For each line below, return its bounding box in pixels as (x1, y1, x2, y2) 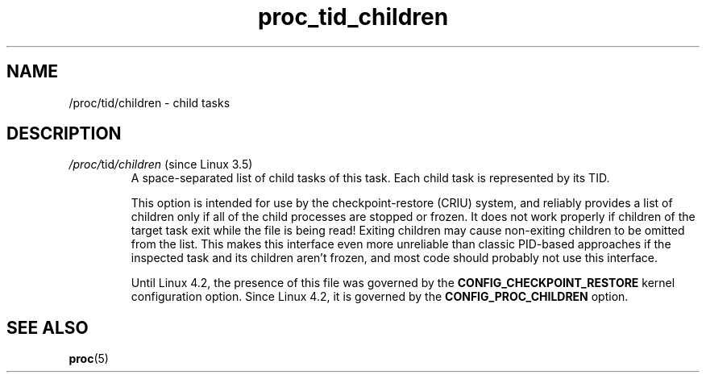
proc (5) (69, 352, 109, 366)
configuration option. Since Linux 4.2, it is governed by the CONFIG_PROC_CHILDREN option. (131, 289, 629, 304)
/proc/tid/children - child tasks (69, 95, 230, 110)
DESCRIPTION (6, 123, 122, 144)
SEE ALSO (6, 317, 89, 338)
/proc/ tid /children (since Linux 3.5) (69, 157, 253, 172)
